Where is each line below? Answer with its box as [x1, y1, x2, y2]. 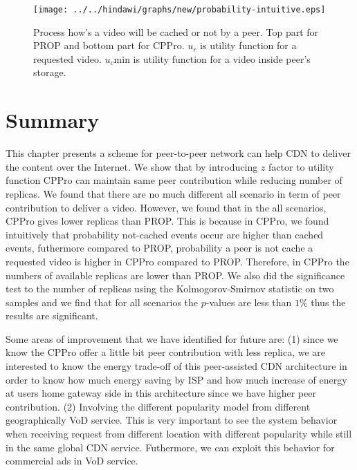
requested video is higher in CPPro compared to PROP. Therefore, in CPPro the [6, 254, 349, 268]
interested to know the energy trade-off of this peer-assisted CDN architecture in [6, 359, 347, 373]
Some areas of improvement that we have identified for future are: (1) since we [6, 331, 338, 346]
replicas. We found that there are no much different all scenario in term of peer [6, 186, 341, 200]
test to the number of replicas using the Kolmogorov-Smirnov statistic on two [6, 281, 334, 296]
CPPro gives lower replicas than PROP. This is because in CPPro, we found [6, 214, 329, 228]
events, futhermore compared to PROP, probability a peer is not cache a [6, 241, 313, 255]
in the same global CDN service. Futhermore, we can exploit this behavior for [6, 440, 335, 454]
